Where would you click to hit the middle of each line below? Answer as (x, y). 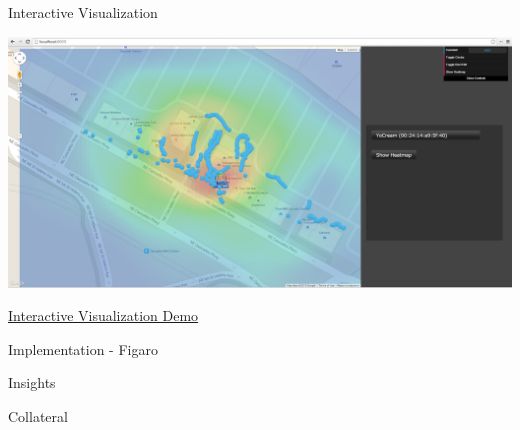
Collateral (38, 415)
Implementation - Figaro (83, 348)
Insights (32, 382)
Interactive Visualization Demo (103, 315)
